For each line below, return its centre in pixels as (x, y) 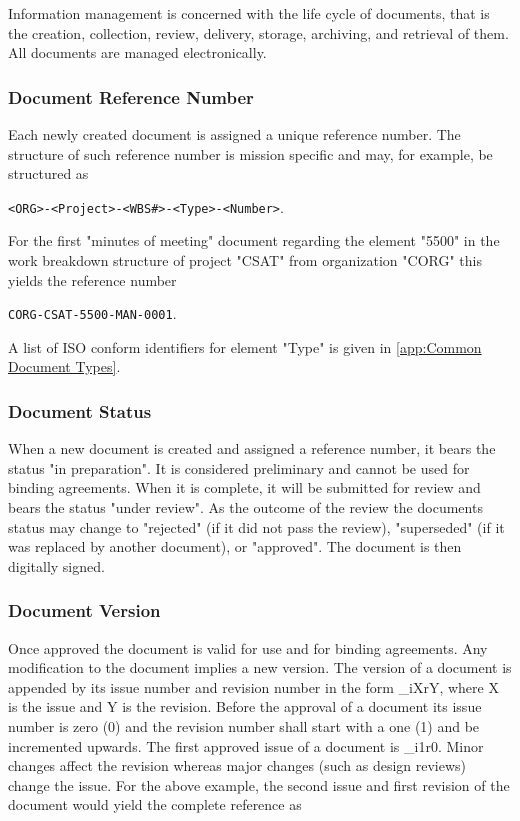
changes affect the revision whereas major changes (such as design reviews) (237, 765)
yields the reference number (92, 279)
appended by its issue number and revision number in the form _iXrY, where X (253, 686)
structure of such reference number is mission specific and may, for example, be (250, 153)
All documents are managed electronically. (137, 52)
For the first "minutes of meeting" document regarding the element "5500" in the (254, 240)
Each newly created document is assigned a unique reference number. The (234, 134)
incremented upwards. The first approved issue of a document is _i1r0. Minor (246, 745)
